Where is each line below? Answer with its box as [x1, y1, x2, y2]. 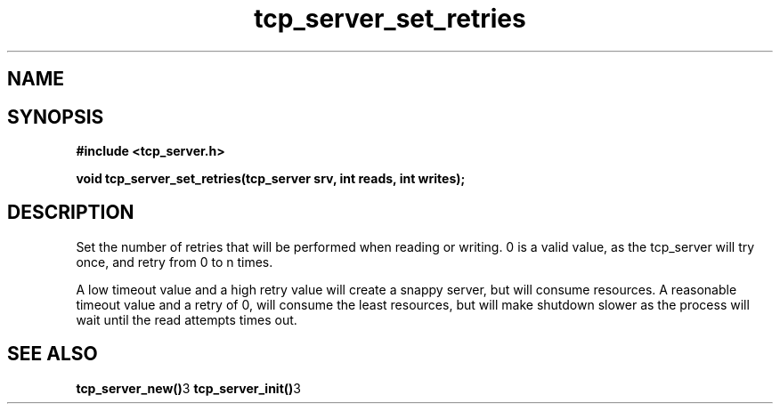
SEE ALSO [7, 342, 98, 366]
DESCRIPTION [7, 201, 134, 224]
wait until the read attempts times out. [76, 311, 297, 327]
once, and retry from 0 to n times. [76, 254, 273, 270]
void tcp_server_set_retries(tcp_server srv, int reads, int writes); [76, 171, 466, 187]
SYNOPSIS [7, 105, 104, 128]
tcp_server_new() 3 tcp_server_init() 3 [76, 380, 301, 396]
